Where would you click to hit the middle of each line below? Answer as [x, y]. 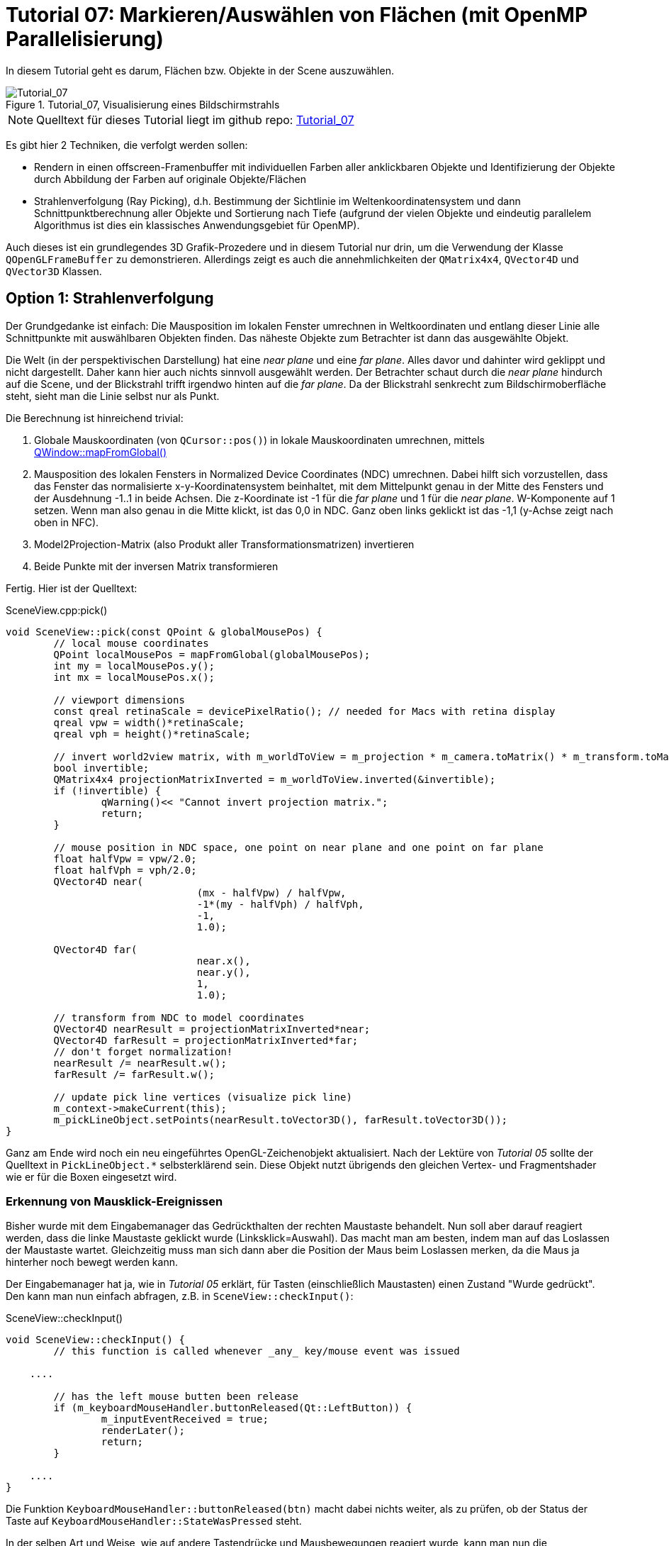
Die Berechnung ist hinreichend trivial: [95, 418]
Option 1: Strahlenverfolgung [110, 299]
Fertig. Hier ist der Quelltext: [72, 588]
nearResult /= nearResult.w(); [140, 1063]
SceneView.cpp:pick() [57, 610]
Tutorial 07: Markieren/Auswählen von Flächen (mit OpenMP [297, 15]
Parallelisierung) [85, 39]
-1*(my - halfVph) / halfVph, [280, 904]
